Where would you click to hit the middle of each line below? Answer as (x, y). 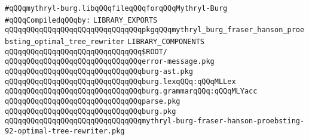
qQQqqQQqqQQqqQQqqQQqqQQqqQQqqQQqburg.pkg (91, 111)
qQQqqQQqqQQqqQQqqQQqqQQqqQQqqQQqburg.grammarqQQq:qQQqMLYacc (131, 91)
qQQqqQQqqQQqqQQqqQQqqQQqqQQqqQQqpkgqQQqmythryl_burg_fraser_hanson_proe (155, 30)
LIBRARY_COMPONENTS (166, 41)
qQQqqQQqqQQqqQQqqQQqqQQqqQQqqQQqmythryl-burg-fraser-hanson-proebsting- (155, 121)
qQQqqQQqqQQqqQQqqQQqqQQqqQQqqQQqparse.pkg (93, 101)
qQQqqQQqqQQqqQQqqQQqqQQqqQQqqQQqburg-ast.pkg (99, 71)
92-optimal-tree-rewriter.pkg (65, 131)
